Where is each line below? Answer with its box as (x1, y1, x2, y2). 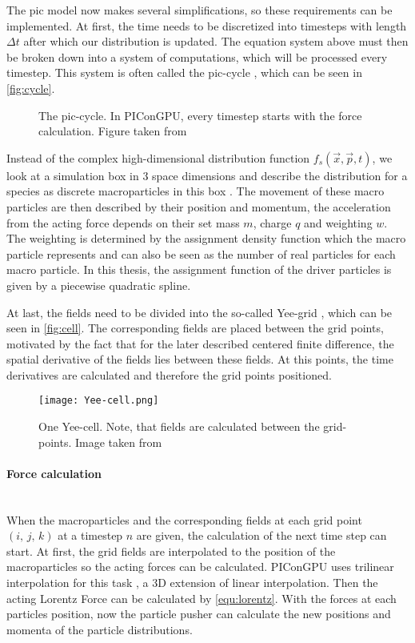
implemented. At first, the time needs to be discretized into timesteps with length (6, 17, 407, 34)
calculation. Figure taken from (38, 123, 187, 139)
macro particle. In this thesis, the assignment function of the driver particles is (6, 261, 392, 278)
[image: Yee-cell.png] (38, 395, 159, 407)
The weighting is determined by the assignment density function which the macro (6, 230, 406, 247)
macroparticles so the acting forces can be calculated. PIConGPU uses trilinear (6, 558, 394, 575)
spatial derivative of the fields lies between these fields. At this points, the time (6, 351, 393, 368)
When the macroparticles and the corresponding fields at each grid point (6, 511, 362, 528)
